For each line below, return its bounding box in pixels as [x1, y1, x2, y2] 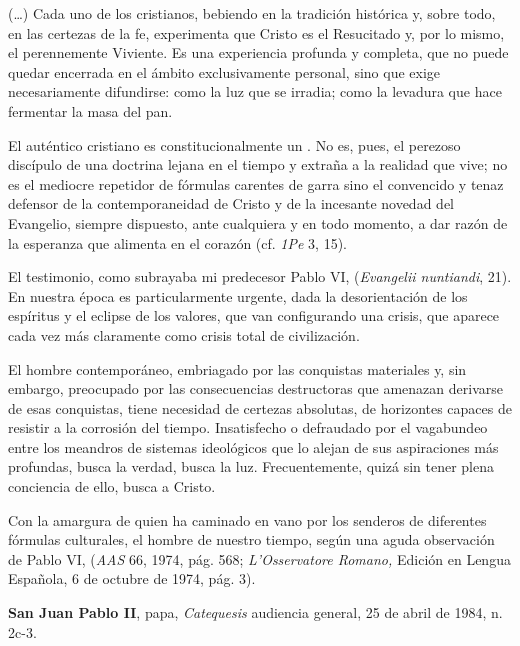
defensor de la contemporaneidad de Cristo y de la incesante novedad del [8, 193, 454, 214]
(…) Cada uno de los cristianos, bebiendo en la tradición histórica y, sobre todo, [8, 3, 496, 23]
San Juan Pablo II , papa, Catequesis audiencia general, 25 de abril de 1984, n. [8, 602, 503, 623]
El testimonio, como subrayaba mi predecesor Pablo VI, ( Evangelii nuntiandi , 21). [8, 266, 512, 287]
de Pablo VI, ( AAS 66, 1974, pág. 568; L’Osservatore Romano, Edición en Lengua [8, 548, 511, 569]
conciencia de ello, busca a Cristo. [8, 476, 216, 497]
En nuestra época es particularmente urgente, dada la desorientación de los [8, 285, 468, 306]
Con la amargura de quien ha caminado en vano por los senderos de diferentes [8, 509, 487, 530]
